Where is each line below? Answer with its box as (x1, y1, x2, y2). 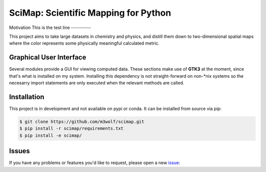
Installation (9, 92, 44, 101)
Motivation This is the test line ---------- (9, 25, 91, 30)
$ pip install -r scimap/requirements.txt (19, 126, 124, 131)
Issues (9, 147, 30, 155)
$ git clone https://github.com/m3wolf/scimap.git (19, 118, 145, 124)
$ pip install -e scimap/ (19, 133, 82, 138)
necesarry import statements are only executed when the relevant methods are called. (9, 80, 185, 86)
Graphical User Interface (9, 53, 86, 61)
